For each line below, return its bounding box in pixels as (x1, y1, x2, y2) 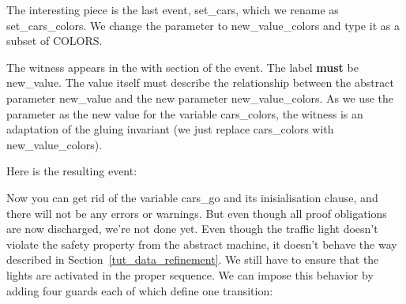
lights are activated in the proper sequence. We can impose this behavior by (6, 266, 374, 283)
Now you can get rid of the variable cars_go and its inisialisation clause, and (6, 189, 378, 205)
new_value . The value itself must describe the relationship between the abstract (6, 74, 394, 91)
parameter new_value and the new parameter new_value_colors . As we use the (6, 89, 393, 106)
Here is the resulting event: (6, 163, 137, 179)
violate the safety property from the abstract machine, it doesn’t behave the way (6, 235, 397, 252)
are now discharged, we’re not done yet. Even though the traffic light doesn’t (6, 220, 378, 237)
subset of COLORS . (6, 32, 103, 49)
